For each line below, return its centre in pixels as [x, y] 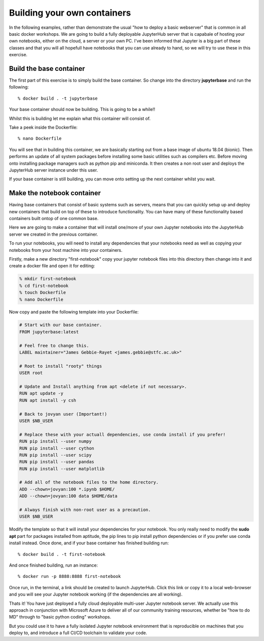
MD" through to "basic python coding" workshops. [60, 617]
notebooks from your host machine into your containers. [66, 250]
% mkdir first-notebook [48, 279]
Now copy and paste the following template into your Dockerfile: [74, 312]
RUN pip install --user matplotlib [62, 469]
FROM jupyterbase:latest [49, 332]
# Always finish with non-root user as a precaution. [85, 510]
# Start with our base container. [61, 325]
